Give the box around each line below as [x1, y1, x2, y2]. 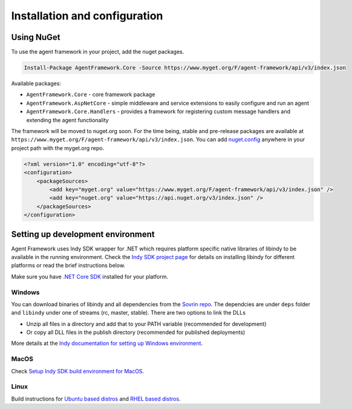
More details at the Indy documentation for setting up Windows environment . [11, 339, 203, 347]
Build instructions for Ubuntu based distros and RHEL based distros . [11, 395, 181, 402]
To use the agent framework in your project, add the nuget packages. [11, 48, 184, 56]
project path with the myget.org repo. [11, 144, 105, 151]
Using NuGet [11, 32, 60, 42]
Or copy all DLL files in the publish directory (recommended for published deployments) [26, 329, 246, 336]
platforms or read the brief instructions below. [11, 262, 126, 269]
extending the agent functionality [26, 116, 109, 123]
